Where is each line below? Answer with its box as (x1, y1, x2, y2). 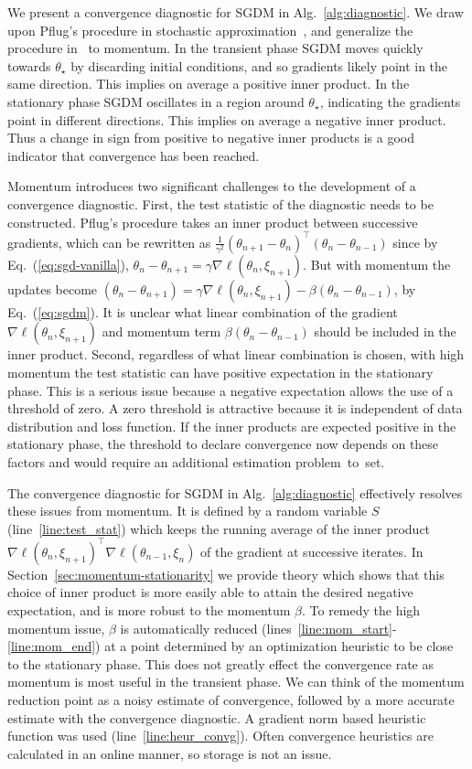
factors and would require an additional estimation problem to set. (7, 452, 385, 471)
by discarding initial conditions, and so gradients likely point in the (70, 56, 448, 75)
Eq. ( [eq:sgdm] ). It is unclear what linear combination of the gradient (7, 302, 398, 321)
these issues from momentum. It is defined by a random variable (7, 501, 368, 520)
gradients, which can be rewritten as (7, 232, 211, 251)
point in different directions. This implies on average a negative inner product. (7, 110, 446, 129)
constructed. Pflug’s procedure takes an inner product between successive (7, 212, 418, 231)
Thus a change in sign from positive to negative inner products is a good (7, 128, 415, 147)
